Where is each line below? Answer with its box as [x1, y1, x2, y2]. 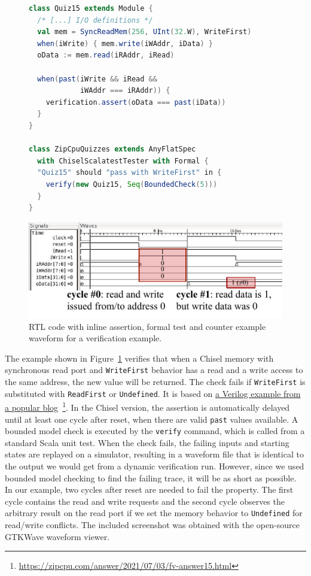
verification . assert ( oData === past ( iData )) [45, 98, 226, 107]
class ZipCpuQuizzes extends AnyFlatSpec [29, 145, 196, 154]
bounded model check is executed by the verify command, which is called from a [5, 425, 305, 437]
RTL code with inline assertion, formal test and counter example [29, 320, 266, 332]
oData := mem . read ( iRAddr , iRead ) [37, 51, 175, 60]
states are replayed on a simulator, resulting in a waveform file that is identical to [5, 448, 304, 460]
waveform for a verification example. [29, 332, 162, 344]
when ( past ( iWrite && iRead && [37, 74, 157, 83]
